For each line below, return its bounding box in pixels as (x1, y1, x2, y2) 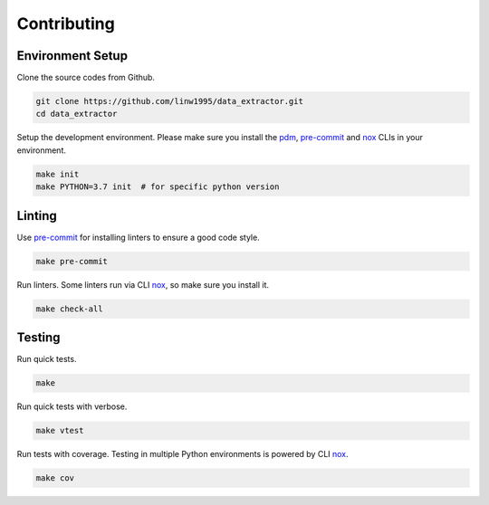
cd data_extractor (35, 109, 118, 119)
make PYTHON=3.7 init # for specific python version (35, 182, 280, 192)
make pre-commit (35, 256, 109, 266)
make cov (35, 473, 75, 483)
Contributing (16, 14, 115, 33)
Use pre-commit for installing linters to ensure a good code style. (16, 232, 260, 243)
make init (35, 168, 80, 179)
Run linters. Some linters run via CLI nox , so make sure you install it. (16, 279, 270, 290)
